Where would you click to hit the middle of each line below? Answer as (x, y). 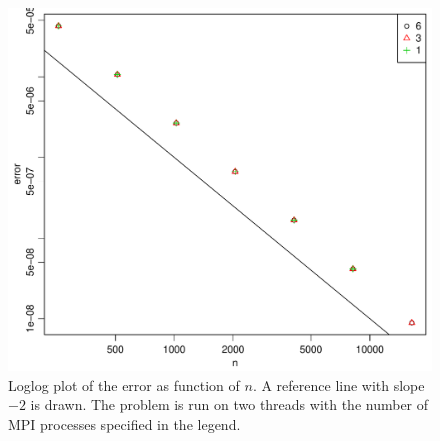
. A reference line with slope (338, 384)
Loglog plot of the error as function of (124, 384)
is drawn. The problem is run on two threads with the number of (229, 404)
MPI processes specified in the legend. (124, 423)
